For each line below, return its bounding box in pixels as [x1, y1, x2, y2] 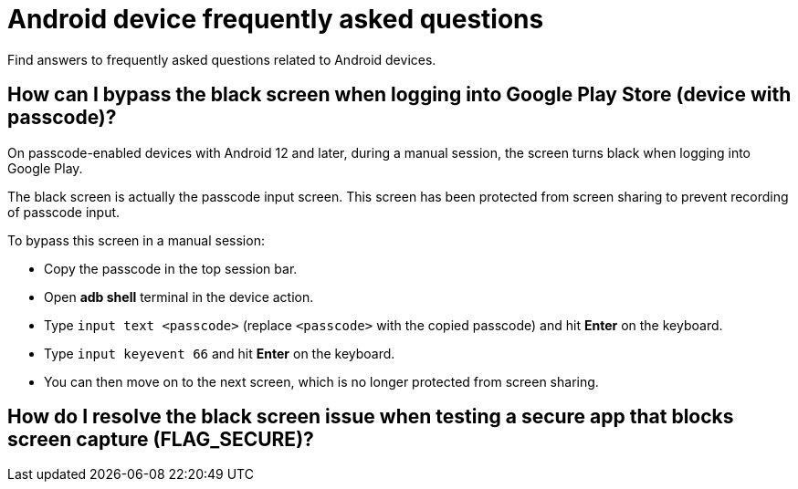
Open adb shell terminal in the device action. [44, 288, 314, 305]
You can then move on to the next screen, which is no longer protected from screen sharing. [44, 373, 599, 390]
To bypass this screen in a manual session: [7, 232, 265, 248]
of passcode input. [7, 203, 121, 220]
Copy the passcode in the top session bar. [44, 260, 298, 276]
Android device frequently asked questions [7, 4, 544, 35]
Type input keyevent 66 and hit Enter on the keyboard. [44, 345, 395, 361]
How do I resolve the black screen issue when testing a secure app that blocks [7, 405, 734, 429]
